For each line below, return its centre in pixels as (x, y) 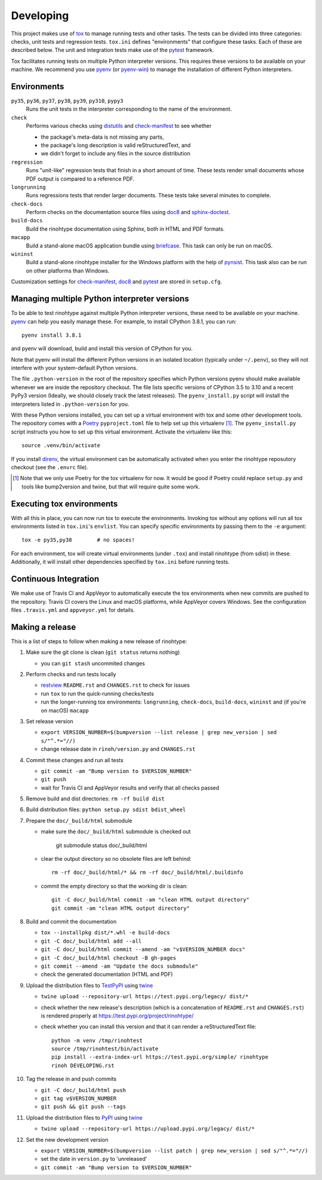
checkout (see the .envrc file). (50, 467)
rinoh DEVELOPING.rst (83, 1065)
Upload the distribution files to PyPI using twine (84, 1117)
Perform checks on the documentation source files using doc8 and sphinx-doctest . (128, 212)
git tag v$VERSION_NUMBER (79, 1099)
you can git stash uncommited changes (93, 663)
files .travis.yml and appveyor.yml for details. (73, 610)
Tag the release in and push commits (71, 1079)
